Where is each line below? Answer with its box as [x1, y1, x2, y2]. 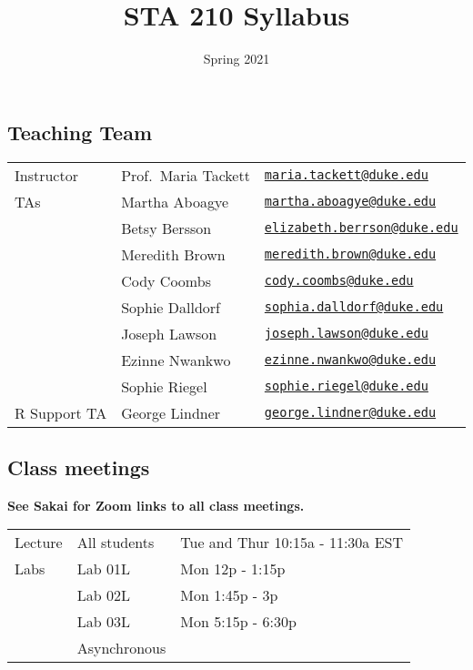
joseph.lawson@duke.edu [264, 326, 428, 341]
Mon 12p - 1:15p [180, 558, 286, 580]
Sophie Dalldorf [121, 296, 220, 318]
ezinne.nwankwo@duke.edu [264, 352, 437, 368]
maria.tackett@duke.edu [264, 167, 428, 183]
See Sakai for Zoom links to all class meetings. [7, 495, 305, 514]
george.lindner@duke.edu [264, 405, 437, 421]
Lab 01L [76, 558, 130, 580]
